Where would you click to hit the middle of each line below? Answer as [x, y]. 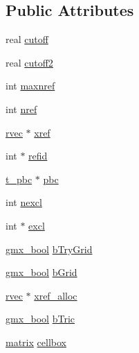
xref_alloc [56, 295]
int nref [21, 109]
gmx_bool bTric [40, 319]
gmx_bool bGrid [41, 272]
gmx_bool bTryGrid [49, 249]
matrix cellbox [36, 342]
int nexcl [24, 202]
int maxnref [30, 86]
